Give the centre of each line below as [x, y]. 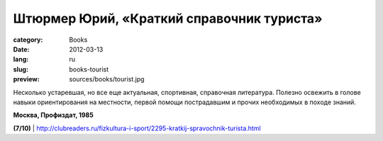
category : [28, 40]
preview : [27, 79]
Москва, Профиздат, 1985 [53, 115]
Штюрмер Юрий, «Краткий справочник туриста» [168, 18]
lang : [21, 60]
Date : [21, 49]
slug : [21, 69]
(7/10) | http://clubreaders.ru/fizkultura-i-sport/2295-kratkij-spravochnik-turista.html [137, 128]
